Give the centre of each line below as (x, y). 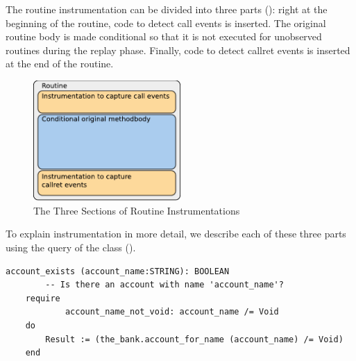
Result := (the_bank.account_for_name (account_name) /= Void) (194, 339)
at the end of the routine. (60, 64)
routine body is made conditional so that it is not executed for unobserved (164, 36)
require (43, 298)
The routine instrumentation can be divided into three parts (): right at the (167, 9)
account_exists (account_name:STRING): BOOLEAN (118, 271)
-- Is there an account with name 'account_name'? (164, 285)
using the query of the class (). (71, 247)
